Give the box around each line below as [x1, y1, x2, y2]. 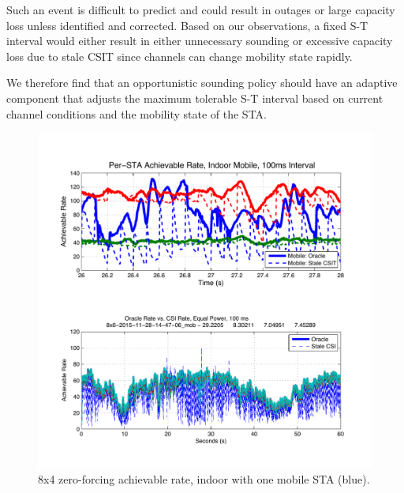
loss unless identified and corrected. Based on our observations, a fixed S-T [6, 17, 368, 33]
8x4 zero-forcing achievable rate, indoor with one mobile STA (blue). [38, 470, 370, 487]
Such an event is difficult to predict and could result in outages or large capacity [6, 2, 395, 17]
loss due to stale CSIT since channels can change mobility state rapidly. [6, 47, 353, 64]
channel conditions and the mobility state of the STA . [6, 105, 267, 122]
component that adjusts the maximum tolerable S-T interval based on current [6, 89, 383, 106]
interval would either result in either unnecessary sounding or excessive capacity [6, 32, 393, 49]
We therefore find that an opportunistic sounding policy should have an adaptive [6, 74, 398, 91]
